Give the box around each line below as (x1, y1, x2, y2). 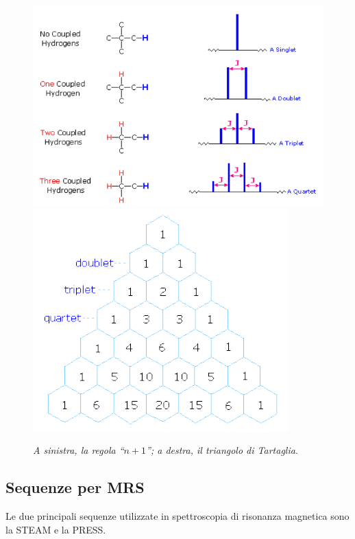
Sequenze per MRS (5, 477, 145, 498)
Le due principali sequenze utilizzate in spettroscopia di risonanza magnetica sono (5, 509, 350, 523)
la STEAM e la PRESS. (5, 522, 106, 536)
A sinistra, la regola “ (33, 443, 124, 457)
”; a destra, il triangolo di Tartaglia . (146, 443, 298, 457)
